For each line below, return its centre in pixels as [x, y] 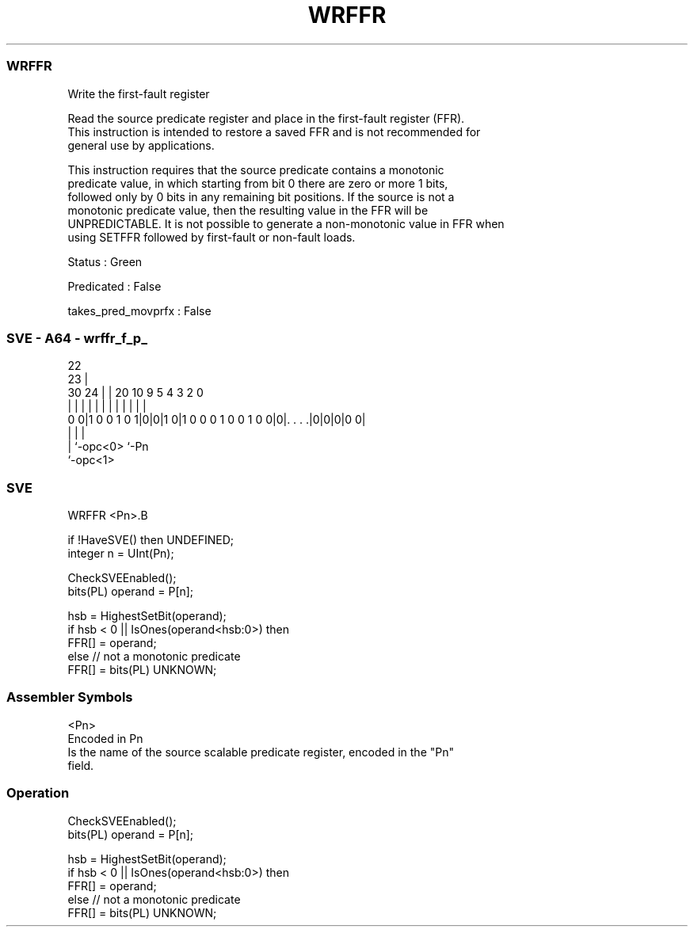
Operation [38, 793]
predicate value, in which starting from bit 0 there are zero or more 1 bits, [258, 183]
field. [81, 765]
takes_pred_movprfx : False [139, 310]
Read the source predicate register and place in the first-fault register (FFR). [266, 118]
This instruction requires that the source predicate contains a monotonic [256, 169]
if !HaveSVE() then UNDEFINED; [151, 540]
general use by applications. [141, 145]
